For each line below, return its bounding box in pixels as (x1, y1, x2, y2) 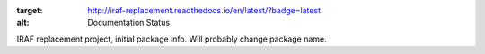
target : (16, 5, 43, 15)
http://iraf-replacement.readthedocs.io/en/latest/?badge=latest (87, 5, 322, 15)
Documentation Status (87, 18, 171, 28)
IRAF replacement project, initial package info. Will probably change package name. (16, 34, 327, 44)
